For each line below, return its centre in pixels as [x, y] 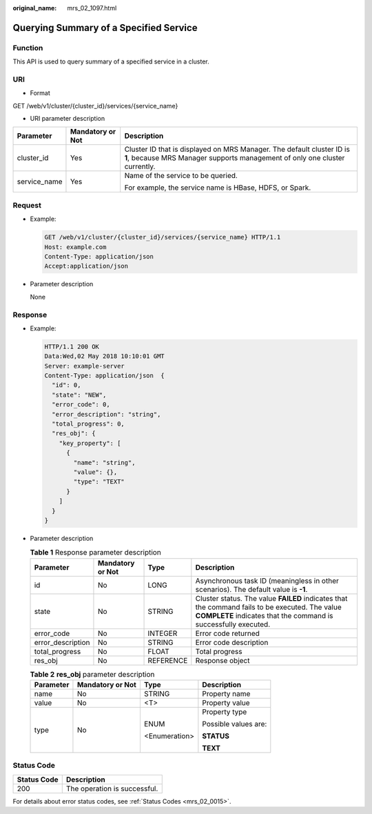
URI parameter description [68, 119]
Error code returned [227, 633]
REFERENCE [168, 660]
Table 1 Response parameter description [95, 553]
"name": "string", [104, 463]
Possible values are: [235, 724]
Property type [225, 712]
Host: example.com [75, 247]
